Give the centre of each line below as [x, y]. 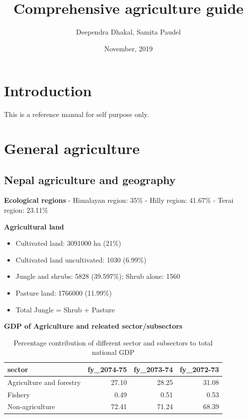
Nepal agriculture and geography [90, 179]
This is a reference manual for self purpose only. [77, 114]
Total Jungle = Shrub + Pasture [65, 309]
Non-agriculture [31, 406]
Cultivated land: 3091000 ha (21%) [68, 243]
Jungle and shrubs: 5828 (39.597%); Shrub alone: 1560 [98, 276]
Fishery [19, 394]
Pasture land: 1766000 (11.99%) [64, 292]
